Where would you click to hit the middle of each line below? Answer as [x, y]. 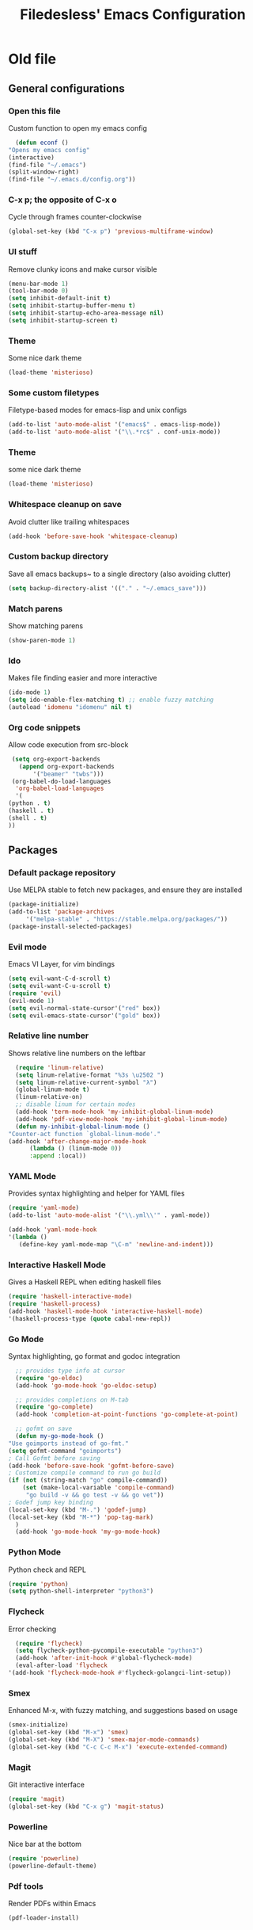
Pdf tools [26, 1886]
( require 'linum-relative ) [60, 1067]
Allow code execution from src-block [68, 744]
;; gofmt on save [44, 1429]
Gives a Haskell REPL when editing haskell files [85, 1282]
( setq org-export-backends [56, 759]
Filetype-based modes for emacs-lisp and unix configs [98, 410]
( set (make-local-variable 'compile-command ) [99, 1488]
